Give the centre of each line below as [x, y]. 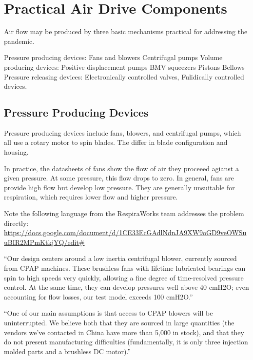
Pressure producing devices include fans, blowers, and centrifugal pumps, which [123, 132]
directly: [16, 223]
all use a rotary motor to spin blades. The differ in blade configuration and [116, 142]
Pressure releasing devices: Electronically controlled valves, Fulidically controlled [124, 76]
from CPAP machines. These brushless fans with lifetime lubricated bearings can [125, 268]
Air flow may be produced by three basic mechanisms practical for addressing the [126, 31]
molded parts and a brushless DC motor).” [68, 351]
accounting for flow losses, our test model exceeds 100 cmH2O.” [98, 296]
